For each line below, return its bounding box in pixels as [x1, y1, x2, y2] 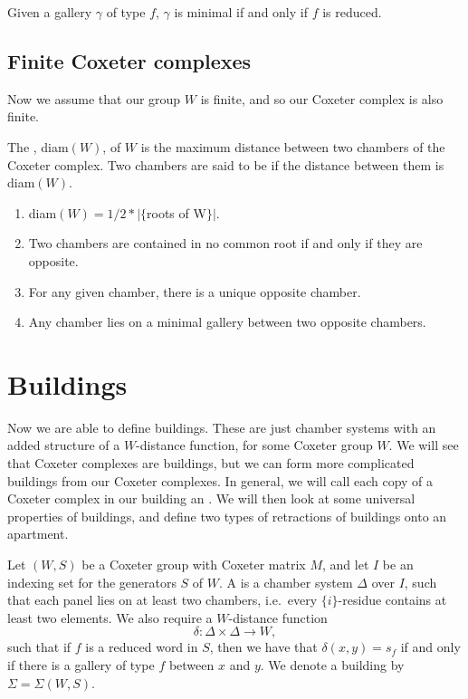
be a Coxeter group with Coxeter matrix [81, 555, 306, 574]
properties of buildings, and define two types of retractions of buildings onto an [7, 506, 447, 525]
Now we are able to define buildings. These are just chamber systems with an [7, 417, 436, 436]
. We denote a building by [260, 655, 405, 674]
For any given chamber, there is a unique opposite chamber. [28, 282, 361, 301]
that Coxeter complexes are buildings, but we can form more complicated [7, 454, 415, 473]
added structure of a [7, 436, 120, 455]
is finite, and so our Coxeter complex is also [200, 89, 444, 108]
